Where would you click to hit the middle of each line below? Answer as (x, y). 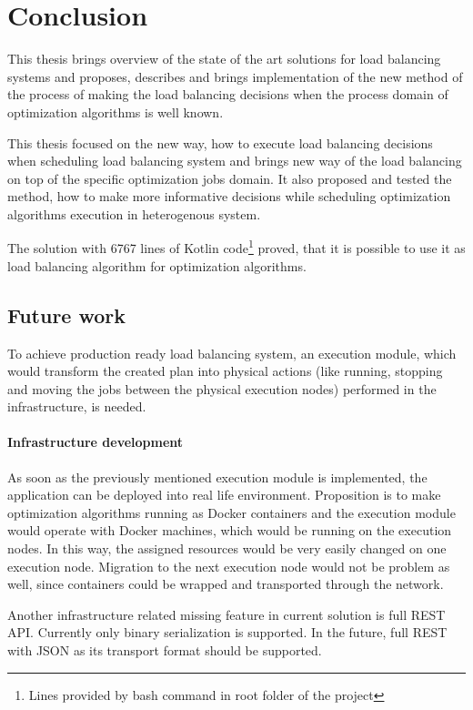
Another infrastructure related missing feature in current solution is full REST (226, 614)
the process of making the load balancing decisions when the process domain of (228, 94)
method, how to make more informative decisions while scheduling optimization (229, 196)
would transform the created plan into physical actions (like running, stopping (225, 371)
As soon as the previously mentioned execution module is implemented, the (217, 477)
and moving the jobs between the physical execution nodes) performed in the (222, 388)
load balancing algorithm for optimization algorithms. (157, 265)
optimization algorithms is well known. (116, 112)
